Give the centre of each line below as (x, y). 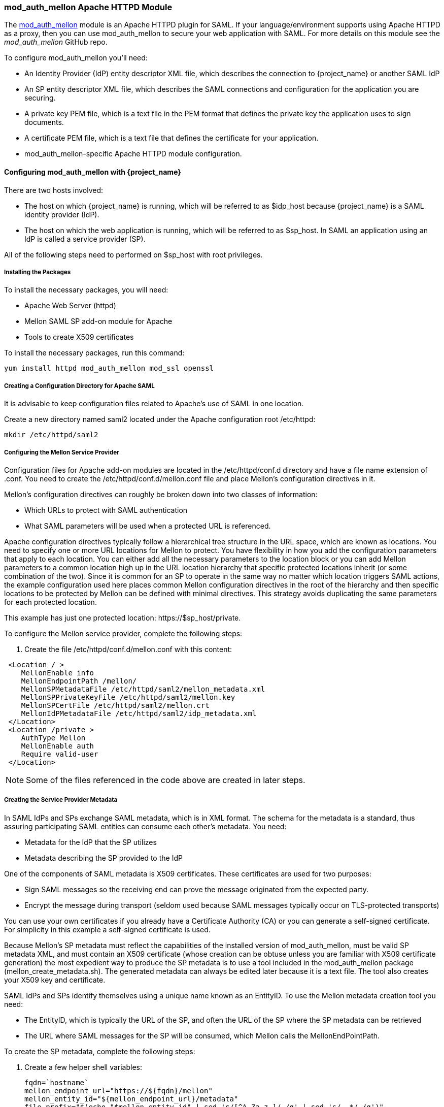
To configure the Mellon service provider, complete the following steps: (123, 633)
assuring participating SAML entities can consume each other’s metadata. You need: (145, 826)
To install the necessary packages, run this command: (94, 353)
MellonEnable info (58, 673)
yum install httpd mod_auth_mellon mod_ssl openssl (109, 368)
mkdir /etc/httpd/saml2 (51, 435)
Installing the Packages (38, 272)
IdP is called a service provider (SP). (85, 239)
